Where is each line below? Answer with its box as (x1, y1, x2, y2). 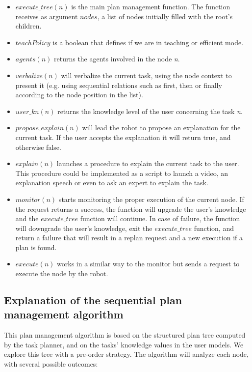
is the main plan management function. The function (71, 1, 230, 11)
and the (15, 213, 39, 224)
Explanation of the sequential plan (4, 292, 182, 308)
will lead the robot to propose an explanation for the (82, 122, 241, 133)
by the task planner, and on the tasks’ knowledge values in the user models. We (4, 339, 244, 349)
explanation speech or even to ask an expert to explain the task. (15, 177, 208, 188)
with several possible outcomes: (4, 359, 98, 369)
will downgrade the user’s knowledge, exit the (15, 223, 152, 233)
